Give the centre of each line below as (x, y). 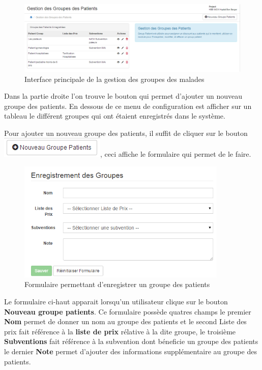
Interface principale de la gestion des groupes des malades (114, 79)
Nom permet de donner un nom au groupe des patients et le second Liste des (125, 321)
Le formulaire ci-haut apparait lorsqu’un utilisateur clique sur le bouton (116, 301)
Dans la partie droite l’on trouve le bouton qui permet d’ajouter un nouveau (123, 96)
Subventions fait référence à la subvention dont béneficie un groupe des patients (131, 341)
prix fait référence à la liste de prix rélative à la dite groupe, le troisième (120, 331)
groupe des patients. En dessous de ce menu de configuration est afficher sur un (128, 106)
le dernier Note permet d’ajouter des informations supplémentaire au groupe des (130, 351)
